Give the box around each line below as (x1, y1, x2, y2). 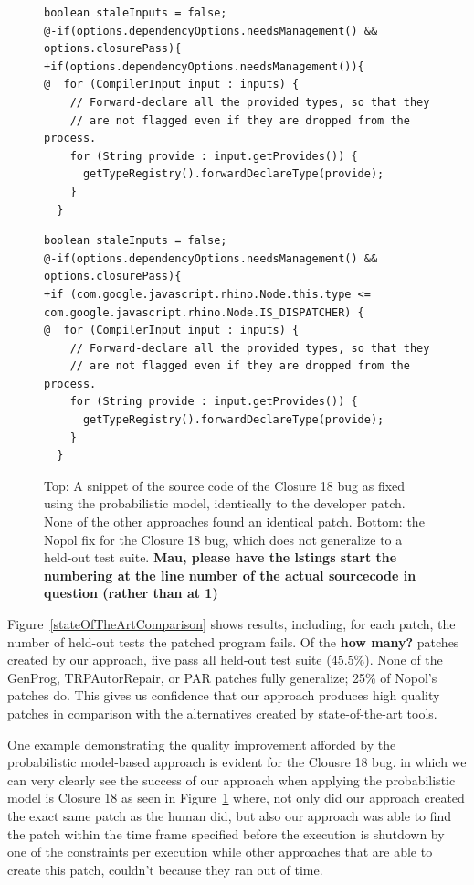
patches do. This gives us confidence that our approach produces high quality (7, 686, 440, 705)
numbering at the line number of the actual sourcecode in (44, 565, 416, 584)
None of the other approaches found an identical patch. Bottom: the (44, 512, 425, 531)
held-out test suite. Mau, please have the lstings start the (44, 548, 397, 567)
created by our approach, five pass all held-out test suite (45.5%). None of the (7, 650, 443, 669)
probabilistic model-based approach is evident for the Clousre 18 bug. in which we (7, 752, 467, 772)
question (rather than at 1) (44, 583, 218, 602)
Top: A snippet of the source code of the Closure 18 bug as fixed (44, 475, 406, 495)
